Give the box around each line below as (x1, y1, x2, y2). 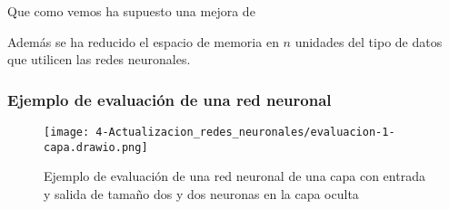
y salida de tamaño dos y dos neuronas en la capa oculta (44, 184, 359, 203)
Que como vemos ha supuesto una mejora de (7, 2, 255, 20)
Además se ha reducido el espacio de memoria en (7, 32, 279, 51)
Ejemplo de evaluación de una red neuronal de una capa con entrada (44, 166, 425, 185)
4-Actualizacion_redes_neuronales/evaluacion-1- (95, 126, 395, 138)
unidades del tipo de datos (294, 32, 443, 51)
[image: (44, 126, 90, 138)
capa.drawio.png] (44, 140, 148, 154)
